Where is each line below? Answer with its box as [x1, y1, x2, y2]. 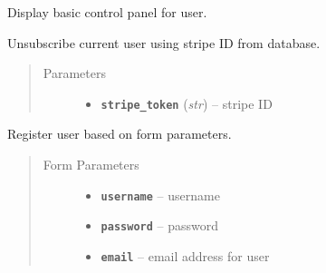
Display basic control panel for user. [7, 3, 207, 21]
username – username [101, 185, 220, 204]
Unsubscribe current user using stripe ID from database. [7, 33, 321, 52]
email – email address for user [101, 246, 270, 265]
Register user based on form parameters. [7, 124, 232, 143]
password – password [101, 216, 219, 235]
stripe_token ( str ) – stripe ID [101, 93, 273, 112]
